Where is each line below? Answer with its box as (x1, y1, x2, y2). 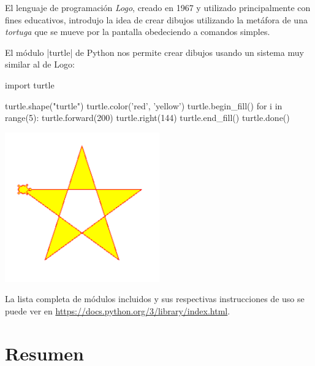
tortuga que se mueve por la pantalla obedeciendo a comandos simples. (5, 25, 270, 38)
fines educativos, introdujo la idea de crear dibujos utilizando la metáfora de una (5, 13, 308, 26)
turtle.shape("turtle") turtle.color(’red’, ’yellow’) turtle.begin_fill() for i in (5, 99, 283, 112)
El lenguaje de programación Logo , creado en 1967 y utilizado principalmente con (5, 1, 311, 14)
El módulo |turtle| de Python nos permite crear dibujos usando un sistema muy (5, 45, 304, 58)
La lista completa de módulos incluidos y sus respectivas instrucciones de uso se (5, 292, 305, 305)
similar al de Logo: (5, 58, 75, 71)
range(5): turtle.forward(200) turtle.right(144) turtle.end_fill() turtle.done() (5, 111, 290, 124)
